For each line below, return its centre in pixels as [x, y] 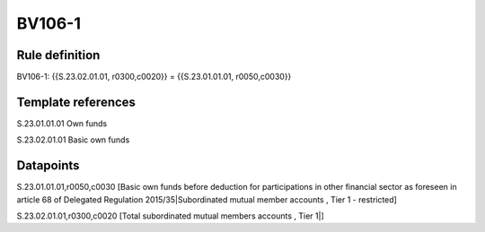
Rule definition [58, 55]
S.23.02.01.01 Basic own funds [73, 140]
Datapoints [48, 166]
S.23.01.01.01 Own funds [62, 123]
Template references [76, 102]
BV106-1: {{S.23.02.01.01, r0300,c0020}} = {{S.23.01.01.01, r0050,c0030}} [154, 77]
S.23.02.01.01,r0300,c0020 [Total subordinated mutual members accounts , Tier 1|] [171, 216]
